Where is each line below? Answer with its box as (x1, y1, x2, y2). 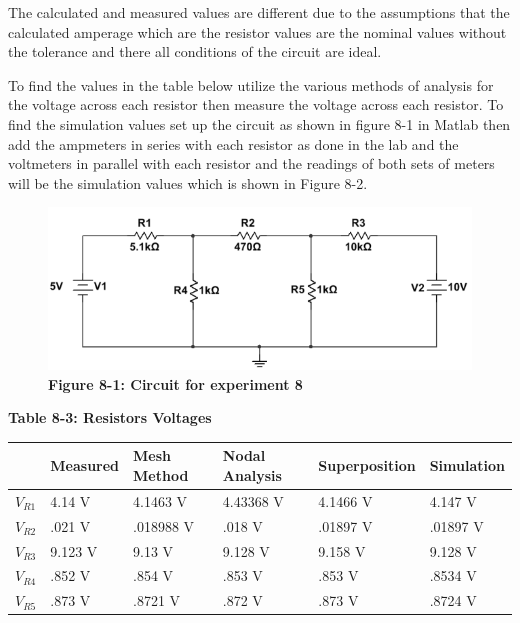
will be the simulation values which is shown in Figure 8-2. (8, 172, 368, 193)
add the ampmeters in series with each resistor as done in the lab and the (8, 133, 459, 154)
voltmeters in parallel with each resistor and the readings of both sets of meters (8, 153, 495, 174)
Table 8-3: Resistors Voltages (8, 407, 212, 428)
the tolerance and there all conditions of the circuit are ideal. (8, 41, 382, 62)
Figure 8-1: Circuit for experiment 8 (48, 373, 303, 394)
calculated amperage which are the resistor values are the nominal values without (8, 21, 507, 42)
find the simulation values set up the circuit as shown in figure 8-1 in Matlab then (8, 113, 511, 134)
